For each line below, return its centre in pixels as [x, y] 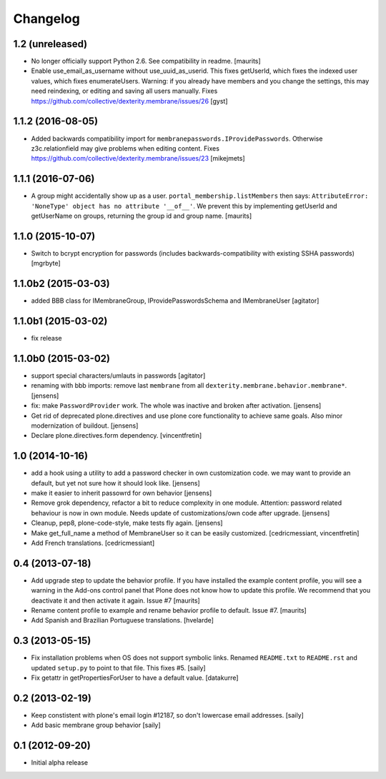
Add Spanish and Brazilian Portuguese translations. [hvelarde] [123, 620]
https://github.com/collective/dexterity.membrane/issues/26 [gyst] [129, 101]
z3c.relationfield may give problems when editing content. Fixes [125, 148]
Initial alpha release [60, 763]
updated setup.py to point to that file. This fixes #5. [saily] [119, 668]
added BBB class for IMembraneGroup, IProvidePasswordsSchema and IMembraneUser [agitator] [175, 301]
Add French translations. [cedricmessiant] [93, 543]
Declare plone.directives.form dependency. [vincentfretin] [117, 436]
